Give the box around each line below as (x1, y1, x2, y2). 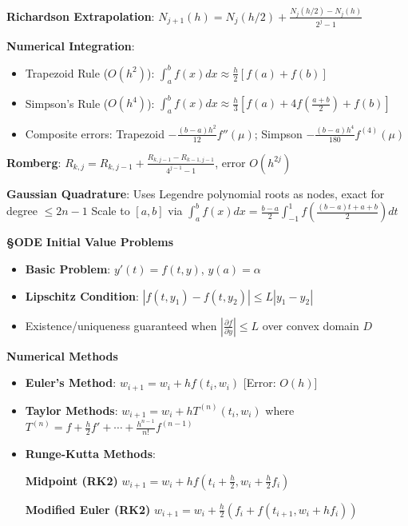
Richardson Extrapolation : (6, 7, 155, 24)
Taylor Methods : (25, 401, 118, 418)
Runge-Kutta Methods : (25, 444, 156, 461)
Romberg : (6, 153, 61, 170)
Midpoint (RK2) (25, 472, 118, 488)
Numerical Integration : (6, 37, 135, 54)
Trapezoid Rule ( (25, 64, 109, 81)
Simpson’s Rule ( (25, 94, 109, 111)
